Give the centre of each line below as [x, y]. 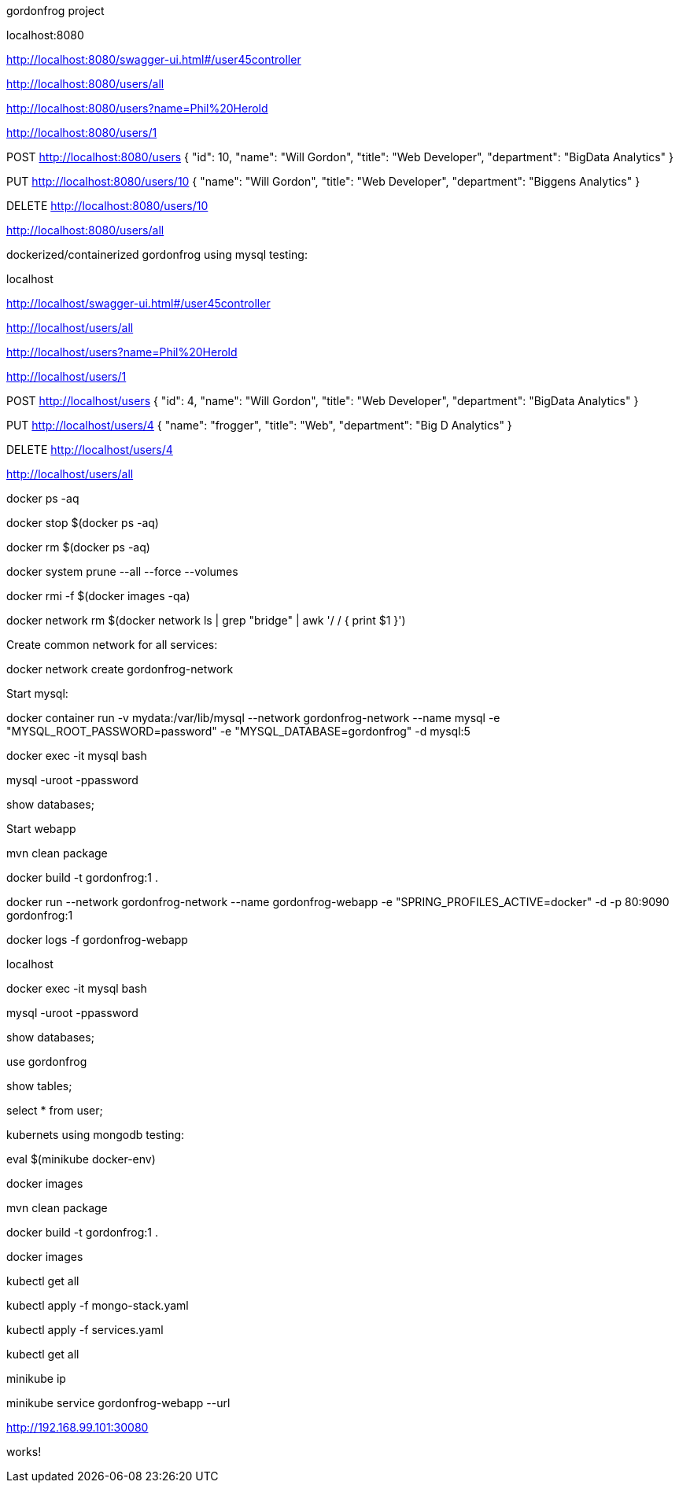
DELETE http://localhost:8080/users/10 [107, 206]
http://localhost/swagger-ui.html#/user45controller [138, 303]
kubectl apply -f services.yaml [85, 1330]
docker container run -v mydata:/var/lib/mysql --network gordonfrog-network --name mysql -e [253, 718]
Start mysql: [37, 693]
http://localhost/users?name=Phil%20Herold [122, 352]
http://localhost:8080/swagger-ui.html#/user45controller [154, 59]
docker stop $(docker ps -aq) [83, 523]
